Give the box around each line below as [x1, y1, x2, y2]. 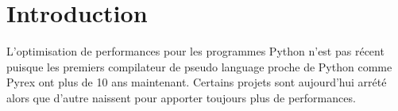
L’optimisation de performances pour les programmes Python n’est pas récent [6, 43, 384, 59]
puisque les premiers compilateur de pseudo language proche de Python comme [6, 58, 392, 75]
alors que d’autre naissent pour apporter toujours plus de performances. [6, 89, 356, 105]
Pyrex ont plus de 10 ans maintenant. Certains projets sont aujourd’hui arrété [6, 74, 387, 90]
